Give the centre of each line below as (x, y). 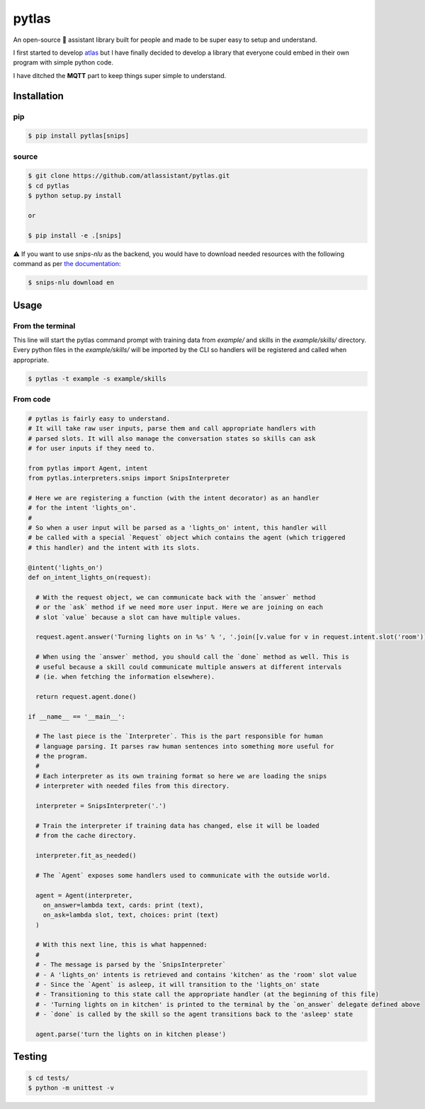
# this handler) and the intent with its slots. (114, 547)
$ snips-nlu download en (71, 283)
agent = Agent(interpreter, (84, 895)
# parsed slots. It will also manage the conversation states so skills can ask (172, 438)
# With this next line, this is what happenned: (122, 945)
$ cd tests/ (49, 1078)
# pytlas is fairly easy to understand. (99, 418)
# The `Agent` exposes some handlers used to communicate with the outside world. (183, 875)
